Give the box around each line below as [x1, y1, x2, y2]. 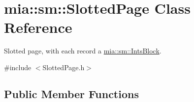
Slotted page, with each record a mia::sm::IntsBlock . [4, 46, 162, 56]
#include [4, 62, 32, 72]
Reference [4, 17, 72, 37]
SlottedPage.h [42, 62, 85, 72]
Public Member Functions [4, 86, 139, 101]
